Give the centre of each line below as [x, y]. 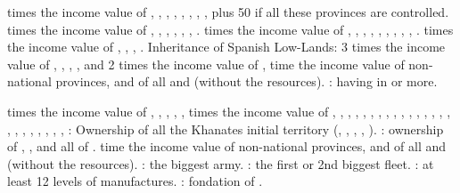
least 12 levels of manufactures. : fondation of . [135, 181]
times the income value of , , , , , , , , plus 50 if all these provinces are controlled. [228, 12]
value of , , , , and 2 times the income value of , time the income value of [206, 64]
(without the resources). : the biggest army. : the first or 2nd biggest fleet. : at [221, 163]
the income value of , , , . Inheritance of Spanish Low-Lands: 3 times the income [226, 47]
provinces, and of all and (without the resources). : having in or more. [246, 81]
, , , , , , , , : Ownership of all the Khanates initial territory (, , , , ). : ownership [226, 129]
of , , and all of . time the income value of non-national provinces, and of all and [227, 146]
